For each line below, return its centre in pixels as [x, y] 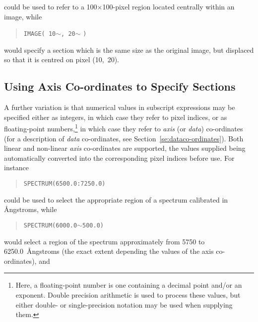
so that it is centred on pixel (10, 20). [62, 59]
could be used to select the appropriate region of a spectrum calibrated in [116, 199]
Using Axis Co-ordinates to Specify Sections [120, 86]
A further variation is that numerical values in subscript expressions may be [120, 107]
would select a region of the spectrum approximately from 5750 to [104, 241]
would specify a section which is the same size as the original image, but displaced [129, 50]
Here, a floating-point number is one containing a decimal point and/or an [129, 285]
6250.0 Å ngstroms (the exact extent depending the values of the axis [109, 251]
